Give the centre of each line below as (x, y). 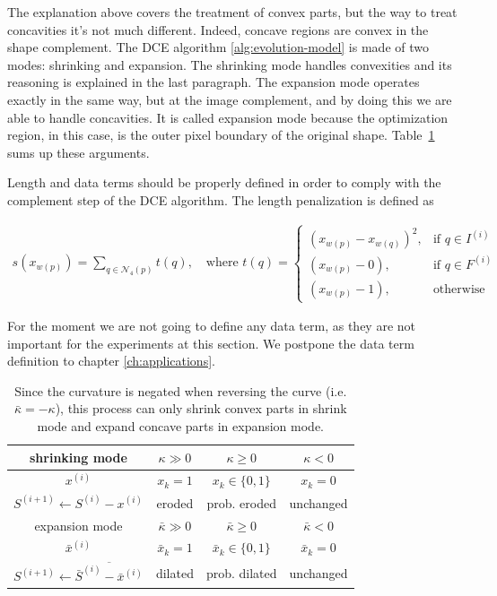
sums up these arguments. (78, 152)
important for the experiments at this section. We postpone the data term (211, 343)
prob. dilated (241, 572)
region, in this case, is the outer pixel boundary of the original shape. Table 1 (221, 135)
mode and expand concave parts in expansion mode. (180, 426)
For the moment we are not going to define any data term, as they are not (211, 326)
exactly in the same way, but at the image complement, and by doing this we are (230, 99)
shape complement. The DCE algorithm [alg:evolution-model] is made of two (218, 47)
